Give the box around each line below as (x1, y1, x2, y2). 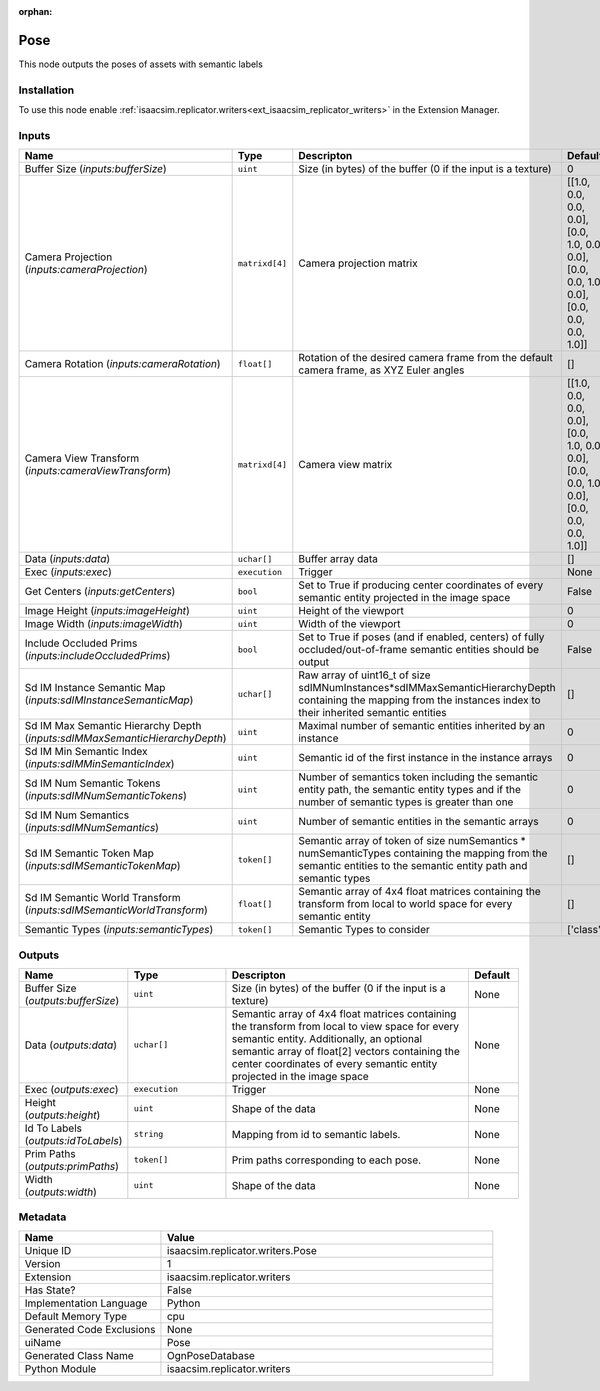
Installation (18, 83, 75, 97)
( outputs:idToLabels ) (24, 1133, 123, 1147)
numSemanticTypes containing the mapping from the (298, 846, 548, 860)
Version (24, 1256, 61, 1270)
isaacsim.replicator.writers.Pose (166, 1243, 317, 1257)
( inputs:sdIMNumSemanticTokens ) (24, 789, 187, 803)
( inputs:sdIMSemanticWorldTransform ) (24, 903, 209, 917)
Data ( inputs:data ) (24, 552, 111, 566)
